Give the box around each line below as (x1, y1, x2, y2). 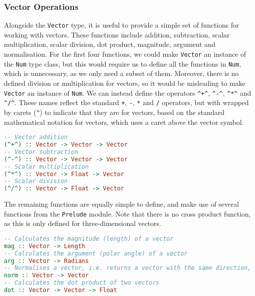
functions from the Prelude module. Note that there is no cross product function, (4, 208, 251, 219)
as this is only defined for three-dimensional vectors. (4, 218, 161, 228)
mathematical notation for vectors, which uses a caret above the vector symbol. (4, 116, 244, 127)
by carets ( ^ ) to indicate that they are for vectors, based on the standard (4, 107, 225, 117)
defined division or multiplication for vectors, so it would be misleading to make (4, 77, 246, 88)
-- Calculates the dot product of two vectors (4, 279, 159, 287)
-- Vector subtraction (4, 148, 78, 155)
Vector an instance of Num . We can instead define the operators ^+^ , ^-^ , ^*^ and (4, 87, 251, 98)
